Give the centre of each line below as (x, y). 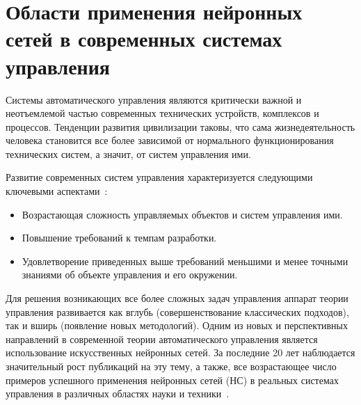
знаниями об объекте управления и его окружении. (130, 275)
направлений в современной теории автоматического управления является (162, 339)
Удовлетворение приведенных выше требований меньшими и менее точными (185, 261)
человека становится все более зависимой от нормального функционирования (170, 140)
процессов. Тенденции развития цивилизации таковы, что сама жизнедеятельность (180, 126)
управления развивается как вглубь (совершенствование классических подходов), (177, 311)
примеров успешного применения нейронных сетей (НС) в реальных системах (172, 380)
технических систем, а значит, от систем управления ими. (128, 153)
